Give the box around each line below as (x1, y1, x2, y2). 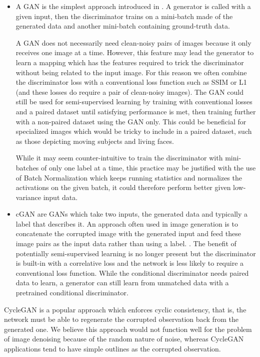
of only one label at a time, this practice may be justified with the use (41, 162, 256, 172)
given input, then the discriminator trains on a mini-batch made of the (15, 11, 233, 21)
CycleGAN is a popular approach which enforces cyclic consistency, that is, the (4, 304, 246, 314)
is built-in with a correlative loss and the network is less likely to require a (15, 258, 244, 268)
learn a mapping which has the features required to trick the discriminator (15, 57, 244, 67)
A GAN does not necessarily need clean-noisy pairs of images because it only (15, 37, 251, 48)
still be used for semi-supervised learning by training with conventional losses (15, 96, 252, 107)
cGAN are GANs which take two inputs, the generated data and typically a (15, 209, 248, 219)
